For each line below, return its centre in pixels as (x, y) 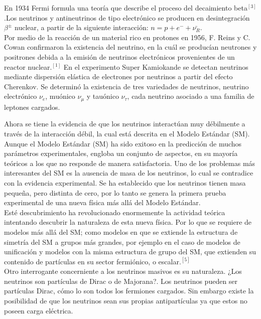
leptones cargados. (32, 107)
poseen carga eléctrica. (39, 310)
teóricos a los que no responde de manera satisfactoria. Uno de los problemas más (130, 163)
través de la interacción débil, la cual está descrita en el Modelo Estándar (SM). (127, 133)
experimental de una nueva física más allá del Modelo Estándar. (102, 202)
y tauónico (103, 96)
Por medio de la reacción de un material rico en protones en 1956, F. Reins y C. (127, 37)
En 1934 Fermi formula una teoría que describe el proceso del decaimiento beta (126, 8)
